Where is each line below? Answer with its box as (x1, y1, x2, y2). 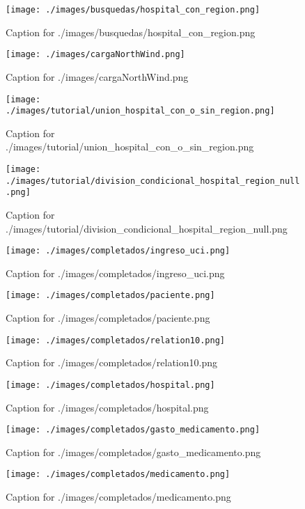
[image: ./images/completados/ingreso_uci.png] (6, 246, 230, 256)
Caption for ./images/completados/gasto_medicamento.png (6, 444, 261, 459)
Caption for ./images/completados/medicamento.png (6, 490, 231, 504)
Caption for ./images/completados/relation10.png (6, 355, 217, 370)
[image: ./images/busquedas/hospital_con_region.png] (6, 5, 260, 15)
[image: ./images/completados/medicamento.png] (6, 469, 230, 480)
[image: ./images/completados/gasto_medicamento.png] (6, 425, 260, 435)
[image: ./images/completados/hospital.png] (6, 379, 215, 390)
